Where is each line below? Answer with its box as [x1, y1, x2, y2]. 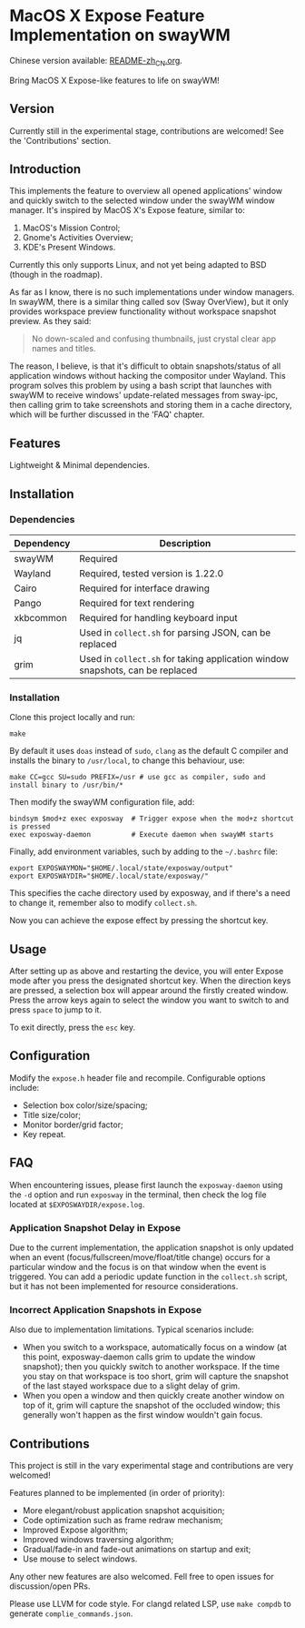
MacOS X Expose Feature [9, 5, 205, 26]
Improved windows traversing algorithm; [22, 1534, 174, 1544]
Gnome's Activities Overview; [22, 232, 133, 243]
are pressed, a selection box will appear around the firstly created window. [9, 984, 289, 995]
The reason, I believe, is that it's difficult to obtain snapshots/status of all [9, 361, 281, 371]
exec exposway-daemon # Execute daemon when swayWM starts [9, 830, 274, 839]
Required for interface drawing [79, 582, 211, 595]
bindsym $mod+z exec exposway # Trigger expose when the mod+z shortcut [9, 814, 295, 824]
